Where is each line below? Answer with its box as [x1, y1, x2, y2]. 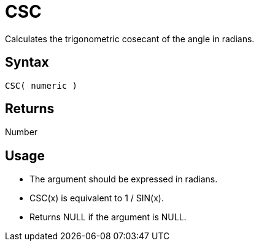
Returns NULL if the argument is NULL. [29, 212, 187, 223]
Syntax [5, 54, 49, 70]
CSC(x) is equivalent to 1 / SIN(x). [29, 193, 164, 204]
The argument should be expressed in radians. [29, 174, 218, 185]
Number [5, 127, 38, 138]
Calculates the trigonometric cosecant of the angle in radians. [5, 33, 255, 44]
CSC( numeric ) [5, 80, 78, 91]
